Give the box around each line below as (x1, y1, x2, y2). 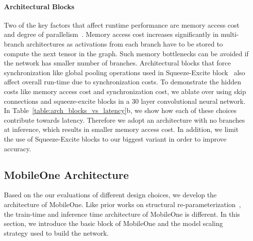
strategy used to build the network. (4, 227, 109, 238)
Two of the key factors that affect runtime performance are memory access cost (4, 19, 240, 30)
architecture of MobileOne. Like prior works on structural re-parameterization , (4, 199, 241, 209)
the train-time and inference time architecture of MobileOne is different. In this (4, 209, 240, 219)
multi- (220, 29, 239, 39)
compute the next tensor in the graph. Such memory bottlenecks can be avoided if (4, 48, 249, 58)
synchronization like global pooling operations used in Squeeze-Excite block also (4, 67, 245, 77)
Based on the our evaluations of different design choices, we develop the (4, 190, 217, 200)
